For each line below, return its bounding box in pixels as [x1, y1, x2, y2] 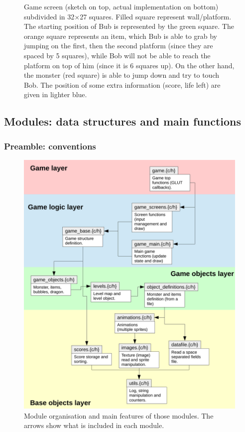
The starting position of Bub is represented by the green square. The [24, 21, 234, 31]
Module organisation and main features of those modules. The [24, 410, 214, 421]
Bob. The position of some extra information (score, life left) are [24, 79, 221, 90]
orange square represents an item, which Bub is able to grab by [24, 30, 218, 41]
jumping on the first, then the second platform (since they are [24, 40, 213, 51]
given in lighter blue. [24, 89, 87, 100]
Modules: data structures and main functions [4, 114, 242, 129]
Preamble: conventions [4, 140, 96, 152]
